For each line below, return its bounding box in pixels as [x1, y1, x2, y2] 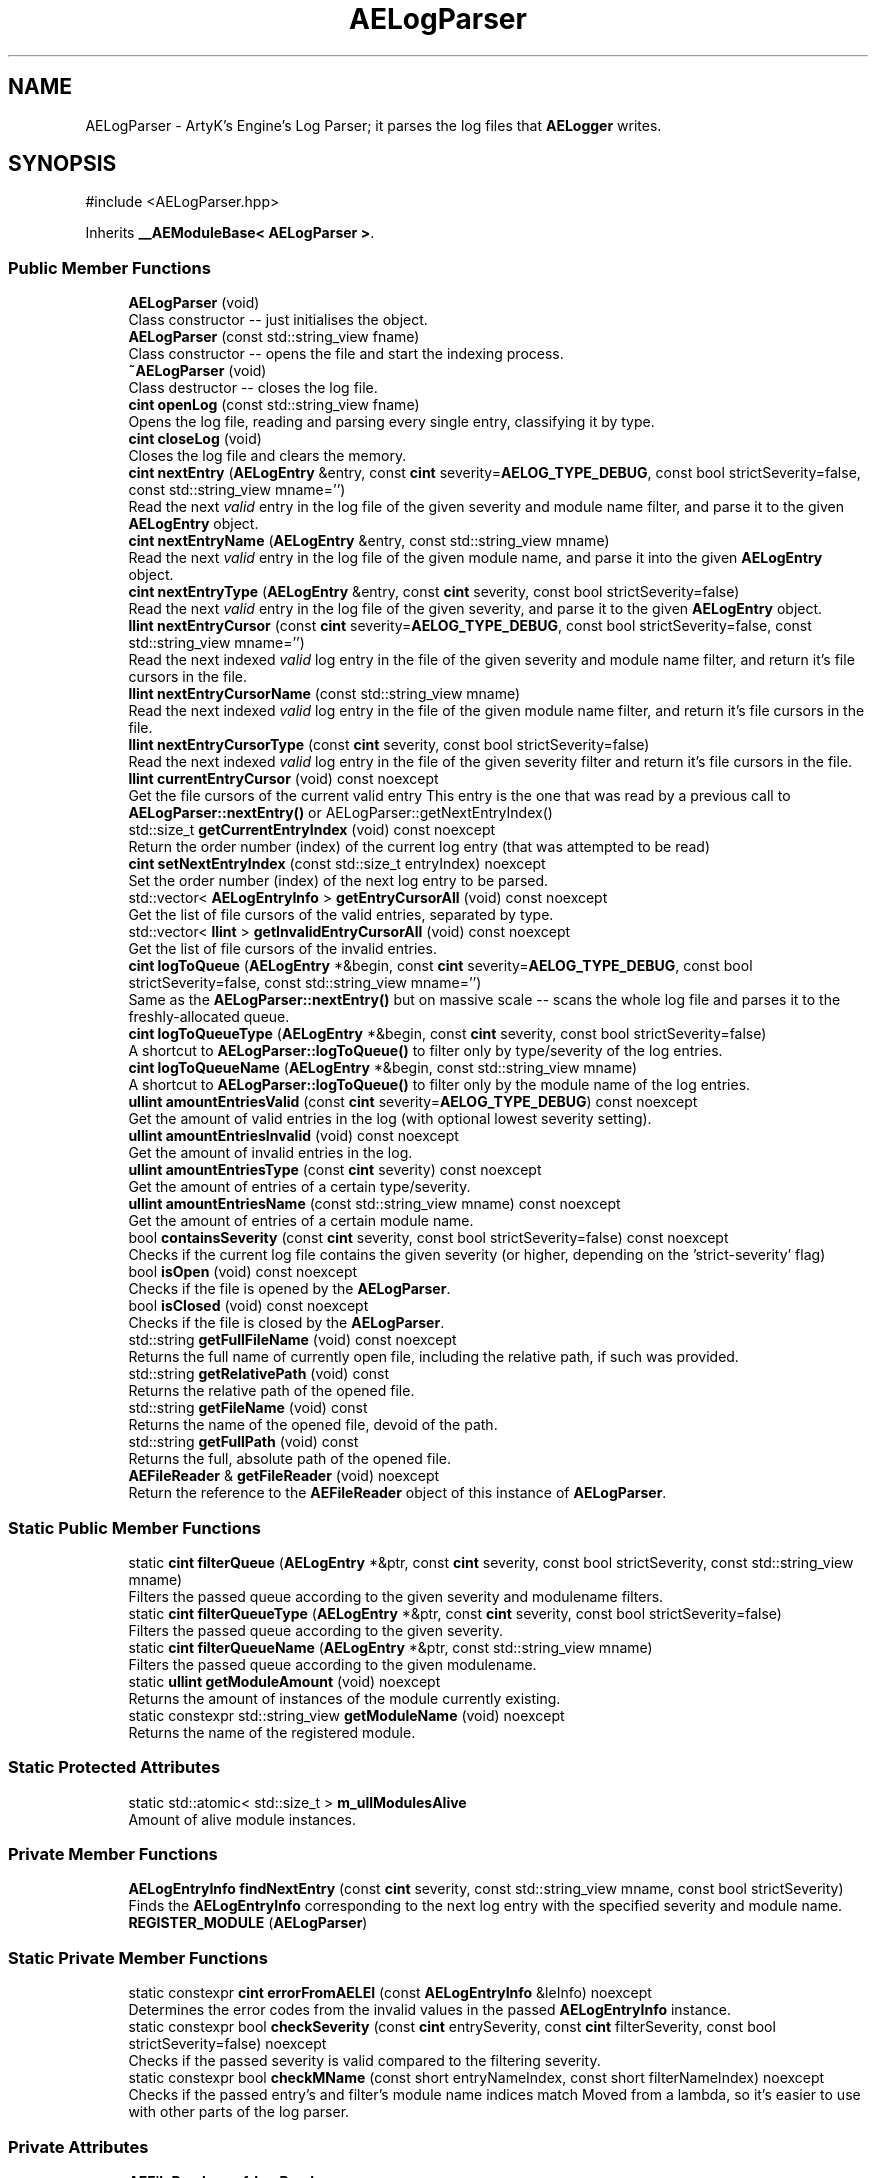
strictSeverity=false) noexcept [128, 2035, 327, 2053]
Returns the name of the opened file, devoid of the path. [128, 1416, 498, 1434]
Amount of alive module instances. [128, 1810, 357, 1828]
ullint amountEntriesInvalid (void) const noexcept [128, 1127, 459, 1145]
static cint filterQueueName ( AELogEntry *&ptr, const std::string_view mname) [128, 1638, 653, 1656]
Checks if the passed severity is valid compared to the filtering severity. [128, 2052, 601, 2070]
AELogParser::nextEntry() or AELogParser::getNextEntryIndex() [128, 804, 553, 822]
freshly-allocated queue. [128, 1008, 290, 1026]
